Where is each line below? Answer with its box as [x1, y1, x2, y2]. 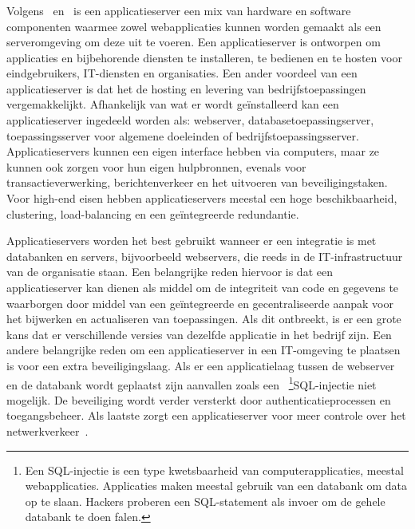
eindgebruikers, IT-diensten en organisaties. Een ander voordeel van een [6, 65, 358, 81]
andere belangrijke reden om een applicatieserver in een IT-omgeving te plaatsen [6, 341, 401, 358]
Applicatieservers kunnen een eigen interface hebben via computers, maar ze [6, 143, 380, 160]
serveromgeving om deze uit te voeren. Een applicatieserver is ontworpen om [6, 34, 381, 50]
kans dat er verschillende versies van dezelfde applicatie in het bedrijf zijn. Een [6, 326, 392, 342]
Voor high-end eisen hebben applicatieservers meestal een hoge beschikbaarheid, [6, 190, 397, 207]
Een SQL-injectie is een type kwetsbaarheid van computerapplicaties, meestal [25, 461, 404, 478]
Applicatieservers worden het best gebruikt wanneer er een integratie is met [6, 232, 377, 249]
